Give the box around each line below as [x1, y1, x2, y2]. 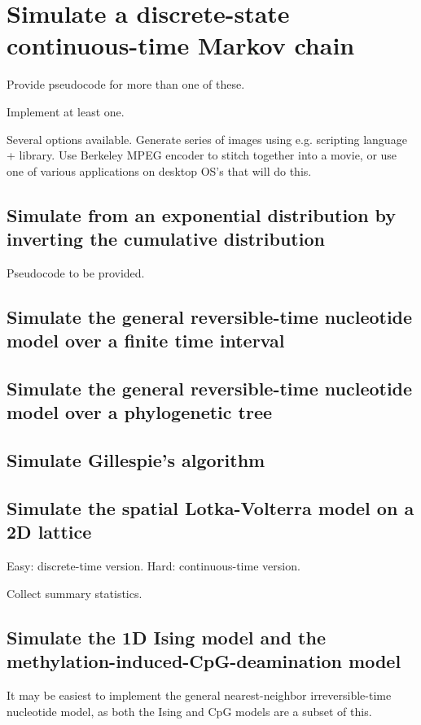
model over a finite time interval [7, 328, 285, 353]
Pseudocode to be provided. [7, 264, 145, 281]
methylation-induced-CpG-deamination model [7, 649, 401, 674]
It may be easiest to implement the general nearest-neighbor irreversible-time [7, 686, 392, 703]
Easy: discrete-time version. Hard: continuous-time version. [7, 557, 300, 574]
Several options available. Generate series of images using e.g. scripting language [7, 130, 407, 147]
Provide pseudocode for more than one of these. [7, 76, 245, 93]
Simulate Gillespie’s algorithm [7, 448, 265, 473]
